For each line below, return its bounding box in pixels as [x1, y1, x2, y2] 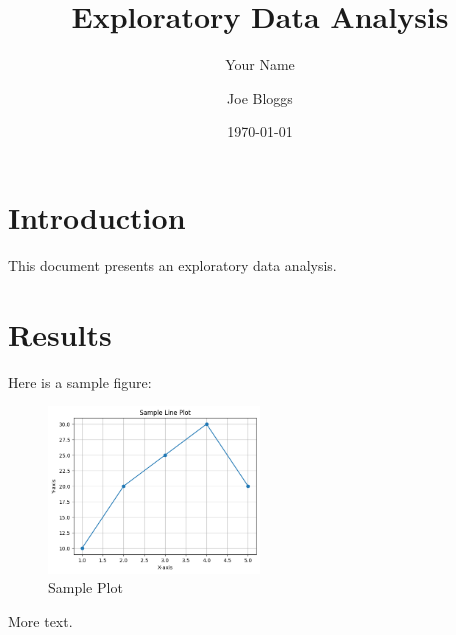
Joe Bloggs [227, 87, 293, 108]
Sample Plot [48, 577, 123, 598]
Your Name [225, 54, 295, 75]
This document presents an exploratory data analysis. [8, 254, 337, 275]
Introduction [8, 196, 186, 237]
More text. [8, 610, 73, 631]
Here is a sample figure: [8, 371, 152, 392]
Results [8, 313, 112, 354]
